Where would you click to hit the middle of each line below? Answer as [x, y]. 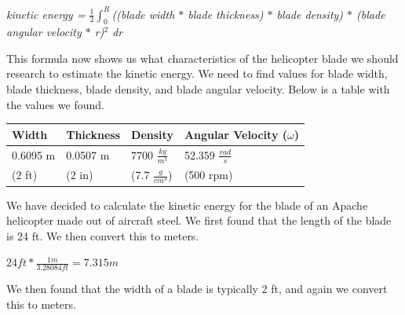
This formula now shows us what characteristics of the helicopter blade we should [202, 58]
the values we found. [55, 104]
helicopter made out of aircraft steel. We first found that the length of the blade [199, 220]
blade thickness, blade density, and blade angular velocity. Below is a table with [198, 89]
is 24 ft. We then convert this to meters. [103, 235]
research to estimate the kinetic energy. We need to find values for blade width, [197, 73]
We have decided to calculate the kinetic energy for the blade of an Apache [187, 205]
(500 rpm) [208, 175]
